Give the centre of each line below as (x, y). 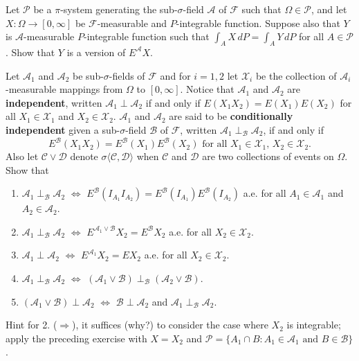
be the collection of (296, 75)
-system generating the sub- (119, 9)
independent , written (54, 102)
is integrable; (314, 325)
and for (175, 75)
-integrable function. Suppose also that (258, 23)
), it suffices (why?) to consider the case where (170, 325)
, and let (329, 9)
